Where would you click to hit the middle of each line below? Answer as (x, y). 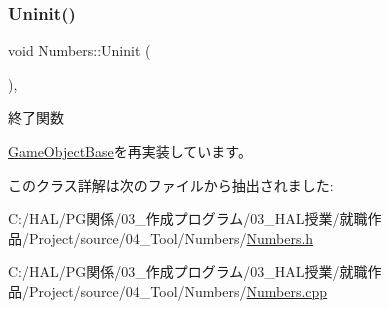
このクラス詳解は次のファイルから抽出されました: (171, 184)
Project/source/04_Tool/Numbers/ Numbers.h (171, 237)
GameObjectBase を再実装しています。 (130, 151)
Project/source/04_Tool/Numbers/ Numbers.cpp (178, 290)
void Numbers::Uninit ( (79, 50)
